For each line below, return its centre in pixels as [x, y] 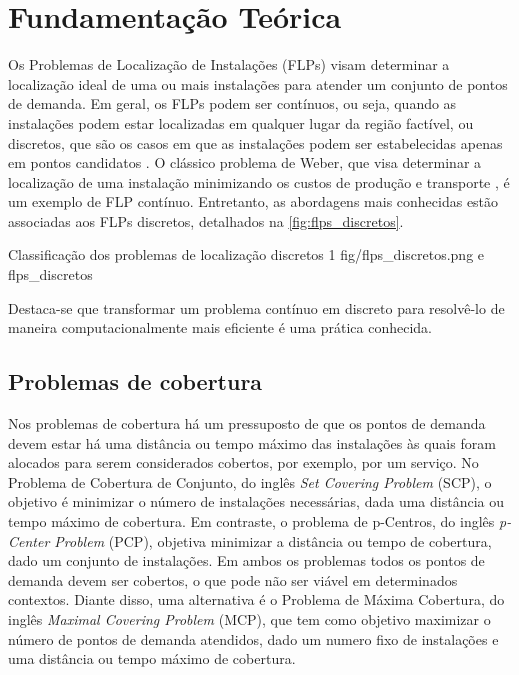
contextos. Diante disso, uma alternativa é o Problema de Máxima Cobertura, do [256, 599]
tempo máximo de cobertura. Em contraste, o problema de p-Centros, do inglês [251, 521]
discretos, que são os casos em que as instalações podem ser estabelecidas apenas [255, 142]
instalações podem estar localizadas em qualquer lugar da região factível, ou [241, 122]
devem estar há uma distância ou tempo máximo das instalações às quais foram [252, 442]
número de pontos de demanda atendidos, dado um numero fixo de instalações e [253, 638]
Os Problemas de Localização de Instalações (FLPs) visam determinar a [229, 64]
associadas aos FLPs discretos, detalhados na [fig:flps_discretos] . [206, 220]
